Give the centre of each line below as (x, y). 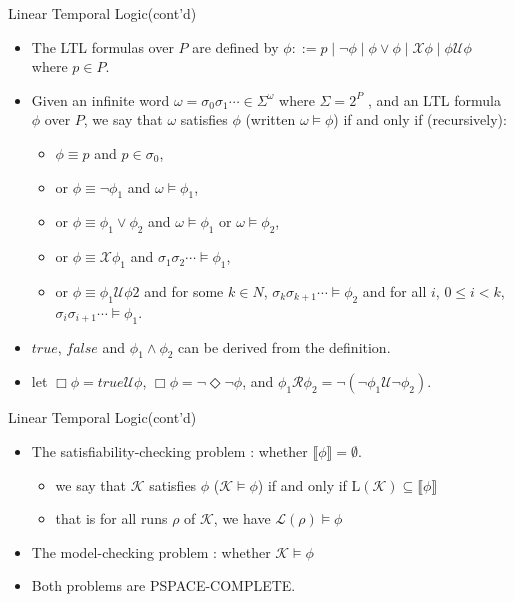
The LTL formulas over (102, 46)
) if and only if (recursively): (420, 119)
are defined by (235, 46)
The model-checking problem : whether (151, 551)
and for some (184, 290)
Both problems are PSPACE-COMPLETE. (163, 585)
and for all (394, 290)
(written (270, 119)
